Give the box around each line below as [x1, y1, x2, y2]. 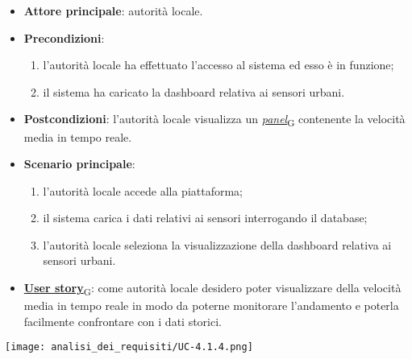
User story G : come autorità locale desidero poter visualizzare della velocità [23, 279, 402, 298]
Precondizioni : [23, 29, 105, 46]
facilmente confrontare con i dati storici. [23, 312, 222, 329]
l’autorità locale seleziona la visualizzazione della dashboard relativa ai [43, 236, 392, 253]
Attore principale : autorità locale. [23, 2, 203, 19]
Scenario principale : [23, 155, 135, 172]
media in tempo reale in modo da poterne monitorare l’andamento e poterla [23, 297, 399, 314]
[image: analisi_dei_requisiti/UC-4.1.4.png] [5, 341, 253, 353]
